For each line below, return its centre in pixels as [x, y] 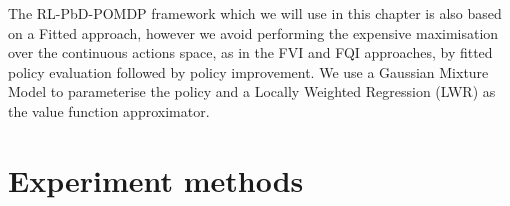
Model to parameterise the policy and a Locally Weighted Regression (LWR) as [252, 91]
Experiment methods [156, 179]
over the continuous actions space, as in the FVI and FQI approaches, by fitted [250, 52]
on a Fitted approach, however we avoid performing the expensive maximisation [253, 32]
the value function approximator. [109, 110]
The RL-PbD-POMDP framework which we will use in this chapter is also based [255, 13]
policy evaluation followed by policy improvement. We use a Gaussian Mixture [248, 71]
